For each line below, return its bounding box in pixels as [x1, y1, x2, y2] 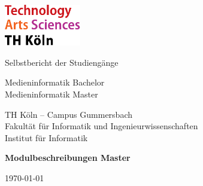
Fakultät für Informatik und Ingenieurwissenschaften [5, 120, 198, 132]
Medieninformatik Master [5, 88, 98, 100]
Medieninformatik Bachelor [5, 76, 105, 89]
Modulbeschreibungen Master [5, 151, 131, 164]
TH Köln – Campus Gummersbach [5, 108, 132, 120]
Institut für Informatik [5, 131, 88, 144]
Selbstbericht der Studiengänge [5, 56, 119, 68]
